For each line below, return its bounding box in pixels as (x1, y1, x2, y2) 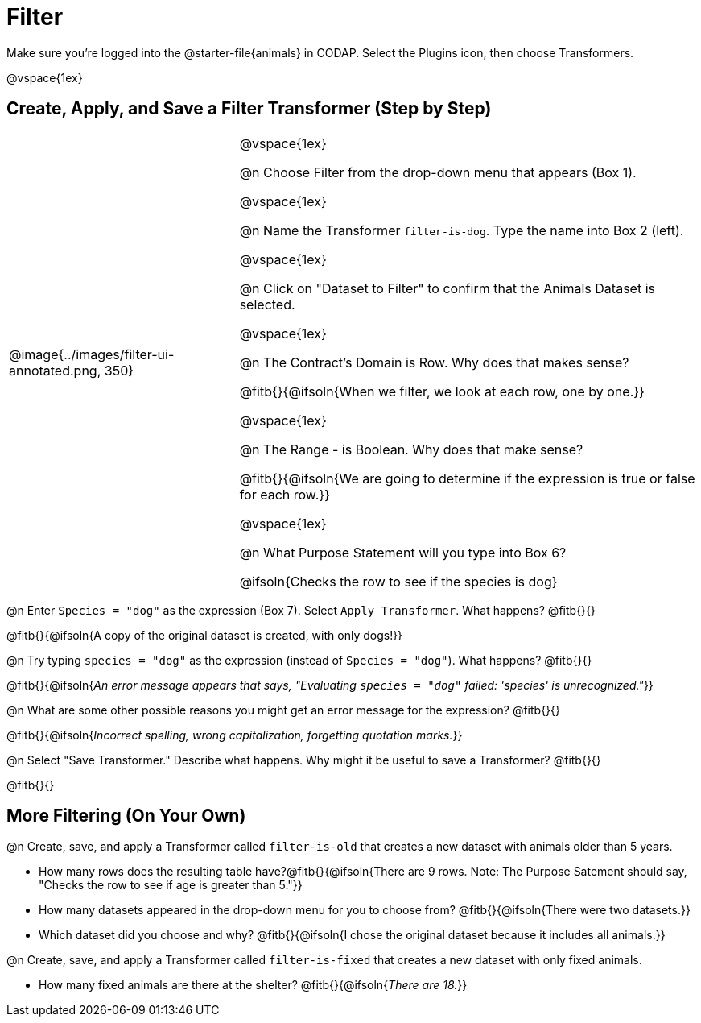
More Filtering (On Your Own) (6, 806, 246, 826)
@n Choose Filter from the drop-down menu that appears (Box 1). (239, 164, 637, 180)
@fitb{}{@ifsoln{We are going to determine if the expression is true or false (239, 470, 695, 487)
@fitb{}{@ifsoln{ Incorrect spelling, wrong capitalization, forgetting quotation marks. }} (6, 727, 463, 742)
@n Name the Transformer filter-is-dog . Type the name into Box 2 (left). (239, 222, 684, 238)
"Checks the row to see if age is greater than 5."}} (39, 878, 303, 893)
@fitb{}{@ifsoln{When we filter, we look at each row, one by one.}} (239, 383, 645, 400)
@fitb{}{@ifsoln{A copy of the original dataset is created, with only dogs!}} (6, 627, 403, 642)
